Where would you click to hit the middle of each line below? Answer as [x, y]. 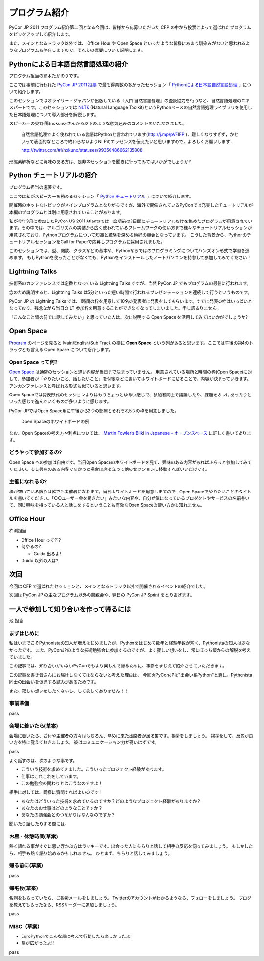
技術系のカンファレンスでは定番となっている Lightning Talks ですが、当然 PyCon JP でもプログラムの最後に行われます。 [130, 283]
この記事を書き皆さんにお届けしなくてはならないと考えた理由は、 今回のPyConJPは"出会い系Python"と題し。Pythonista [131, 675]
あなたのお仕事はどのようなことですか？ [62, 808]
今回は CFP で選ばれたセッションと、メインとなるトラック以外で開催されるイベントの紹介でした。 [109, 586]
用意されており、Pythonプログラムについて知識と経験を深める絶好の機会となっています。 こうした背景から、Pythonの [128, 235]
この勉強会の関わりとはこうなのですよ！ [62, 783]
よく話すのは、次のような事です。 [43, 761]
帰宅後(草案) [24, 888]
